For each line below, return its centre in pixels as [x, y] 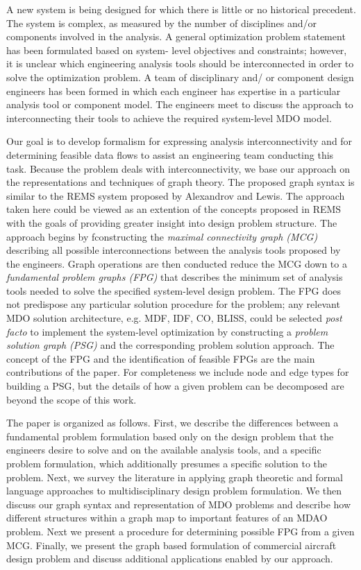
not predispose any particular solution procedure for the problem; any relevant [173, 304]
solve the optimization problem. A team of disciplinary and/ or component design [180, 77]
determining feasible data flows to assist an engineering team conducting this [170, 154]
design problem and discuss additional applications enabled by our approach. [170, 559]
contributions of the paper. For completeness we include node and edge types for [178, 372]
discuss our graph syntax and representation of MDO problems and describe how [179, 504]
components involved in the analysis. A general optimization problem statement [176, 36]
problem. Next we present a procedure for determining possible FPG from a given [180, 531]
